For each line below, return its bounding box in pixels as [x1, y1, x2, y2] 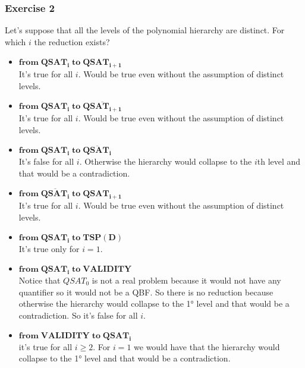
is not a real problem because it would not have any [92, 273, 281, 286]
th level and [257, 155, 301, 167]
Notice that [18, 273, 61, 286]
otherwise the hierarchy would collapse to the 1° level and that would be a [18, 297, 290, 310]
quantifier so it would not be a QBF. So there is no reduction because [18, 285, 273, 298]
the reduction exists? [34, 35, 110, 48]
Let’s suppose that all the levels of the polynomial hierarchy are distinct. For [5, 24, 285, 36]
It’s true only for [18, 242, 80, 254]
